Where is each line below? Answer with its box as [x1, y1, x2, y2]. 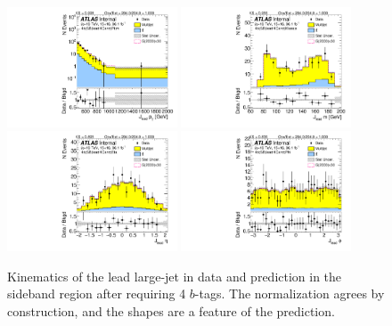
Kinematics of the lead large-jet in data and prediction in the [7, 266, 342, 285]
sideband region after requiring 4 [7, 284, 186, 303]
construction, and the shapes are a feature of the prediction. [7, 302, 335, 321]
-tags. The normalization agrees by [194, 284, 385, 303]
